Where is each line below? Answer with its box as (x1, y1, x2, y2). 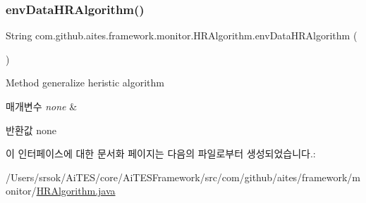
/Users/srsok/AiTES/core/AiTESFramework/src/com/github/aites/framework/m (6, 169, 361, 184)
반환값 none (6, 122, 57, 137)
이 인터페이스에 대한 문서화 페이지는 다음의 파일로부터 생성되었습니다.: (6, 146, 316, 161)
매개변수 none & (6, 99, 78, 113)
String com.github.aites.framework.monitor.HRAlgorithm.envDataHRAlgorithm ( (6, 28, 358, 43)
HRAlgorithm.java (36, 183, 116, 198)
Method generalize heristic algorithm (6, 75, 164, 90)
